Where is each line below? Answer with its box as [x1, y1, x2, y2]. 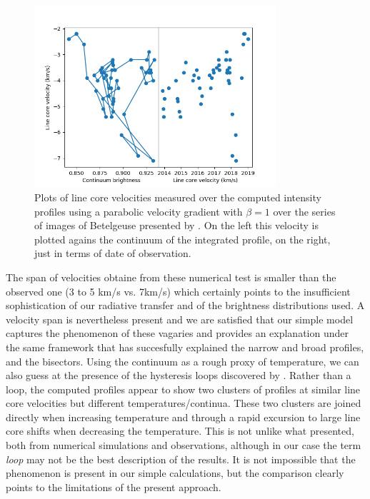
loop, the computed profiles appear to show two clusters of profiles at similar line [6, 381, 361, 396]
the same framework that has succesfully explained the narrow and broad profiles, [6, 339, 364, 354]
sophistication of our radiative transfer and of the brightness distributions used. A [6, 298, 365, 313]
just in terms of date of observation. [34, 246, 191, 261]
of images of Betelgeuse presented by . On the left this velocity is [34, 218, 319, 233]
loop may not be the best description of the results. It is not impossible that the [6, 451, 356, 466]
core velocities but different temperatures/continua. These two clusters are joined [6, 395, 361, 410]
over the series [273, 203, 336, 218]
